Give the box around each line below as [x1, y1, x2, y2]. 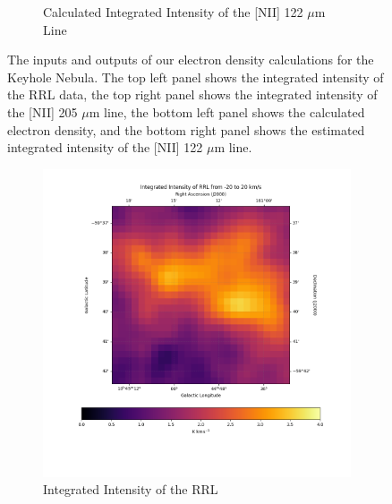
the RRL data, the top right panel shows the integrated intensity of [7, 85, 378, 104]
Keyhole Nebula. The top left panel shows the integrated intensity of [7, 67, 384, 86]
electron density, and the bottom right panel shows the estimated [7, 120, 365, 139]
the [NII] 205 [7, 102, 78, 121]
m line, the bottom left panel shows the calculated [89, 102, 365, 121]
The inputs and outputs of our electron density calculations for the [7, 50, 374, 69]
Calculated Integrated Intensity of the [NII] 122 [43, 3, 303, 21]
